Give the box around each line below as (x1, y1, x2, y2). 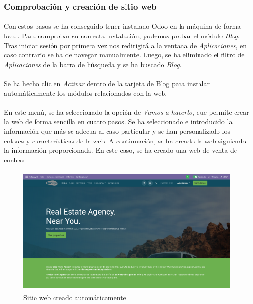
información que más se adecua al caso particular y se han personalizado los (4, 125, 230, 136)
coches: (4, 154, 25, 164)
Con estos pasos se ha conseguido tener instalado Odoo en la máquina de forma (4, 21, 241, 31)
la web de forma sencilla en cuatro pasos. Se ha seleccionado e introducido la (4, 116, 233, 126)
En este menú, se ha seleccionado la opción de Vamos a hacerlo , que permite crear (4, 107, 249, 117)
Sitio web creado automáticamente (23, 292, 126, 302)
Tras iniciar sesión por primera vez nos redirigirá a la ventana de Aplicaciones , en (4, 40, 247, 50)
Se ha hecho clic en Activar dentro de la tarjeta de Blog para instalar (4, 78, 210, 88)
